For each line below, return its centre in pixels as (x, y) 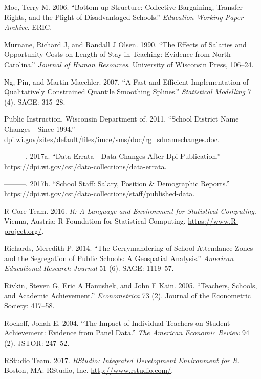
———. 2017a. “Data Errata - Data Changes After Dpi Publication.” (112, 156)
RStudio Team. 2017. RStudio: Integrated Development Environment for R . (122, 360)
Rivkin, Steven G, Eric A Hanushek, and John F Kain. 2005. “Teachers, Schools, (131, 285)
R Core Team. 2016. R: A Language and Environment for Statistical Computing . (130, 211)
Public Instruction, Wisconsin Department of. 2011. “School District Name (122, 119)
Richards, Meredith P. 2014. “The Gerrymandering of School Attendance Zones (129, 248)
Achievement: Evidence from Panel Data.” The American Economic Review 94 (127, 333)
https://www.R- (213, 221)
